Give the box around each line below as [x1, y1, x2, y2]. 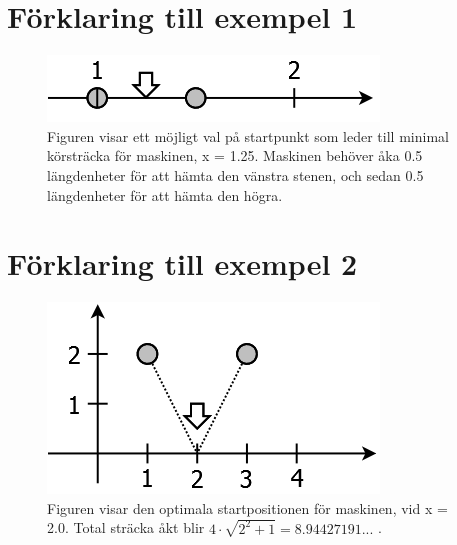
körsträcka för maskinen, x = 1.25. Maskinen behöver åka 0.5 [47, 145, 423, 166]
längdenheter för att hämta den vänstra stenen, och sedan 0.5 [47, 164, 424, 185]
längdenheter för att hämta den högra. [47, 184, 283, 205]
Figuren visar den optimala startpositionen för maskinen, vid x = [47, 497, 448, 518]
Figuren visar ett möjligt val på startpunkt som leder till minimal [47, 125, 449, 146]
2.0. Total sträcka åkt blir [47, 517, 205, 538]
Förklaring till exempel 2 [7, 243, 358, 284]
